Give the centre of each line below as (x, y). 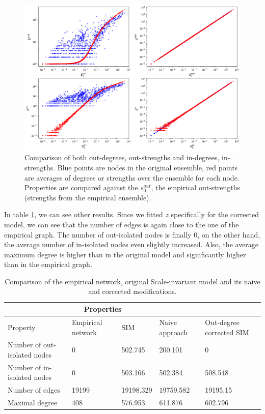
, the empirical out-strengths (195, 187)
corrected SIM (227, 332)
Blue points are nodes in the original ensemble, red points (148, 167)
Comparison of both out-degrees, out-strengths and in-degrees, (122, 157)
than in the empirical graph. (48, 264)
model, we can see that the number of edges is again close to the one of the (122, 224)
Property (22, 327)
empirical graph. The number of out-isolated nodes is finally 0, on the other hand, (132, 234)
